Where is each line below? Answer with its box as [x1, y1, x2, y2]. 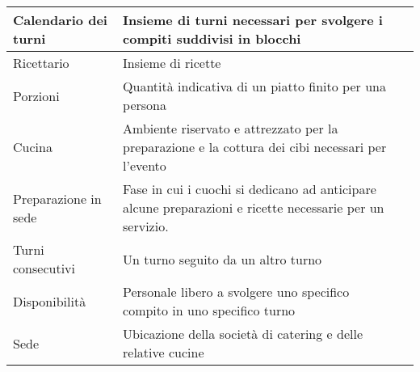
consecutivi [13, 259, 75, 277]
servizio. [123, 217, 169, 235]
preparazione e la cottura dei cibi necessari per [123, 137, 387, 156]
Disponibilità [13, 291, 86, 311]
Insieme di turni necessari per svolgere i [123, 11, 383, 29]
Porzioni [13, 86, 60, 105]
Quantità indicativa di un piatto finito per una [123, 77, 386, 95]
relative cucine [123, 343, 204, 361]
